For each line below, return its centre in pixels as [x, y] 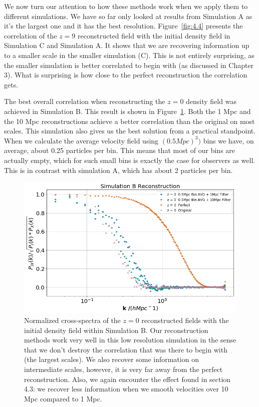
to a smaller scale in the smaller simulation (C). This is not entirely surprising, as [129, 55]
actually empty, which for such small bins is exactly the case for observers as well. [130, 160]
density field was [211, 101]
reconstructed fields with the [185, 320]
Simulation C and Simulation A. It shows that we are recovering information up [127, 45]
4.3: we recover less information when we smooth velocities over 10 [126, 389]
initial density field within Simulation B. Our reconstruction [116, 330]
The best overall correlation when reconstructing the [85, 101]
